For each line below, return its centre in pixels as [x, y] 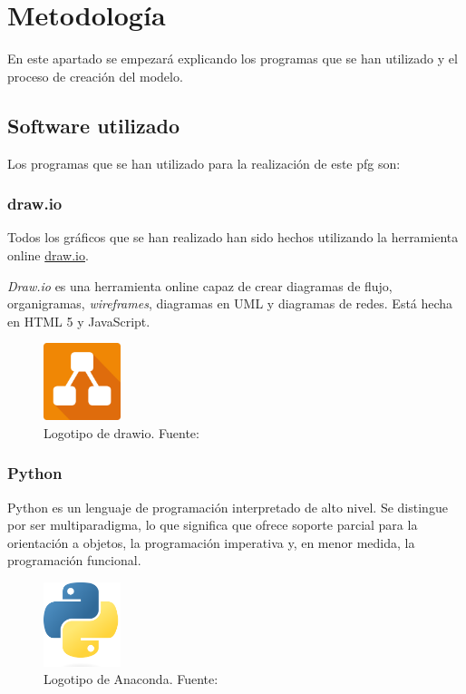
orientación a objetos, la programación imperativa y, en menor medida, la [211, 542]
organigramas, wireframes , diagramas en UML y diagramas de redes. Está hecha [230, 303]
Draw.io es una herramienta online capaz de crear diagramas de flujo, [200, 285]
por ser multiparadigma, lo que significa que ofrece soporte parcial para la [213, 525]
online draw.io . [48, 254]
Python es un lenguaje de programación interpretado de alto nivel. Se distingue [228, 507]
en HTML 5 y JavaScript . [79, 321]
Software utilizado [94, 125]
